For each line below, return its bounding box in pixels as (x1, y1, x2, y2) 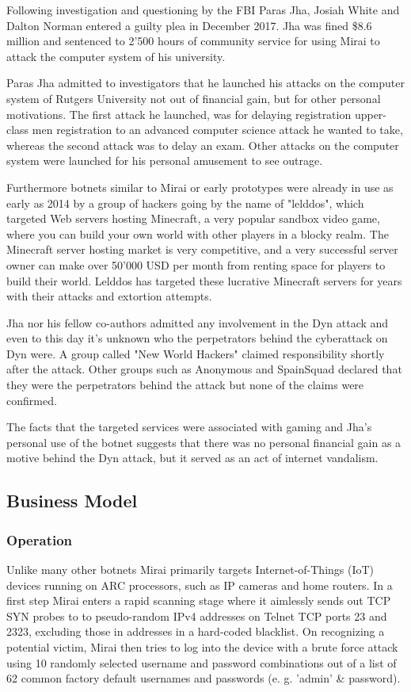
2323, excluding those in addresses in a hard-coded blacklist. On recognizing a (6, 623, 385, 640)
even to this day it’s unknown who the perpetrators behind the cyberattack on (6, 330, 388, 346)
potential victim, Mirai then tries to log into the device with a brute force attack (6, 639, 398, 655)
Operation (6, 530, 73, 549)
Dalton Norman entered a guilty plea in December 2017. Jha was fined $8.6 (6, 17, 372, 33)
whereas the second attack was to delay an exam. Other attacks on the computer (6, 136, 399, 153)
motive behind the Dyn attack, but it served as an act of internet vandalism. (6, 449, 379, 466)
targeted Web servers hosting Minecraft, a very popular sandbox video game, (6, 210, 380, 227)
